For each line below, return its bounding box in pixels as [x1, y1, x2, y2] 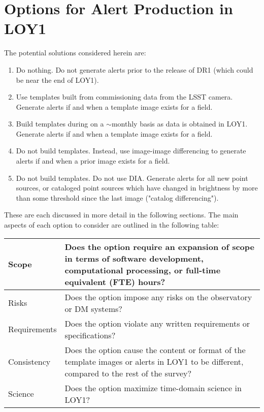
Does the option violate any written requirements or [64, 317, 250, 329]
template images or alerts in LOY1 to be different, [64, 355, 244, 367]
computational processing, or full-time [64, 264, 221, 276]
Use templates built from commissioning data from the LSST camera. [16, 91, 233, 102]
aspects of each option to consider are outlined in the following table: [4, 219, 219, 230]
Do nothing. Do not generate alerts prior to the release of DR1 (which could [16, 64, 253, 75]
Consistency [8, 355, 51, 367]
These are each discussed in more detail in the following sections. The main [4, 209, 239, 220]
